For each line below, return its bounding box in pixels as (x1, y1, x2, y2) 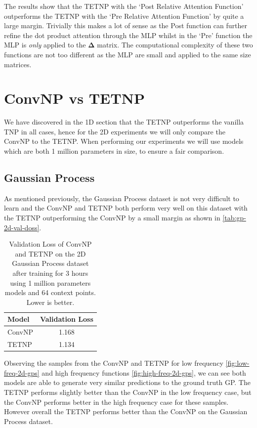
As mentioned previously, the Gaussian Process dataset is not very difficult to (4, 193, 239, 203)
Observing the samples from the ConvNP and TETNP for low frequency (4, 358, 223, 368)
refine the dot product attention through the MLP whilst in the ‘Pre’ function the (4, 30, 253, 40)
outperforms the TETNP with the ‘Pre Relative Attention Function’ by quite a (4, 10, 244, 21)
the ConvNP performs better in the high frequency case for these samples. (4, 396, 229, 407)
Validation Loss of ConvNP (9, 239, 92, 249)
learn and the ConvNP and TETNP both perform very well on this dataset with (4, 203, 248, 213)
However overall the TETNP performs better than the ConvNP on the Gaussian (4, 406, 248, 417)
